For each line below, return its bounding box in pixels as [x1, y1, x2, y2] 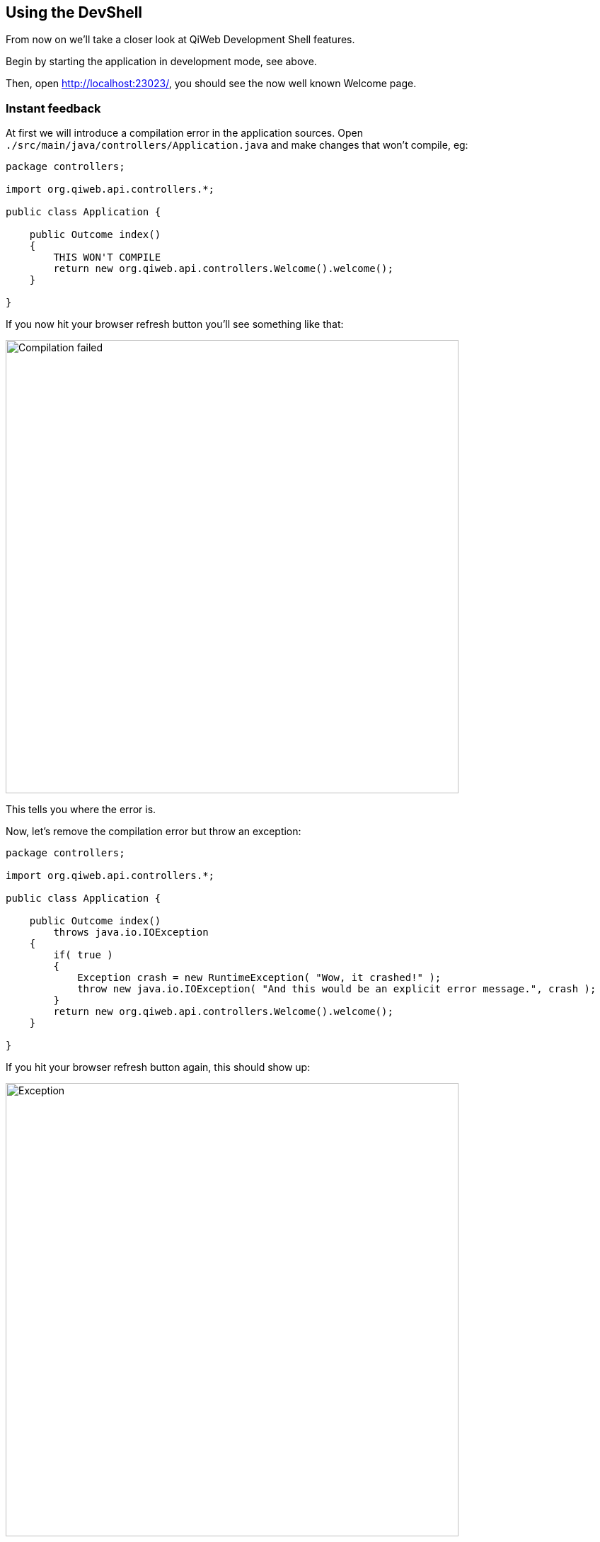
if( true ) [53, 949, 113, 961]
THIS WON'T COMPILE [53, 251, 161, 263]
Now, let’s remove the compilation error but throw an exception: [6, 825, 301, 838]
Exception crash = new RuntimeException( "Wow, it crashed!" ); [77, 972, 442, 984]
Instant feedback [6, 101, 101, 115]
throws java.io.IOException [53, 926, 209, 939]
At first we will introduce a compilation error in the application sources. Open [6, 127, 363, 140]
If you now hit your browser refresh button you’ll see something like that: [6, 318, 344, 331]
